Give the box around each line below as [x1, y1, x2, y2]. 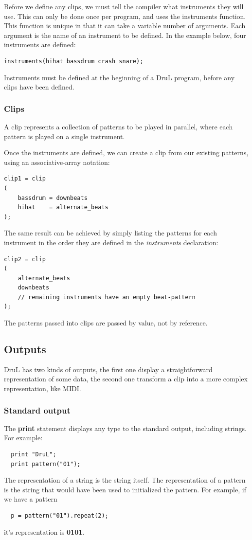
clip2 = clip [4, 255, 46, 263]
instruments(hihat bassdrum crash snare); [4, 57, 144, 65]
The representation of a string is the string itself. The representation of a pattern [4, 475, 246, 485]
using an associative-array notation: [4, 157, 110, 167]
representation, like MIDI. [4, 383, 81, 394]
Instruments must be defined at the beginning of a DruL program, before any [4, 72, 235, 82]
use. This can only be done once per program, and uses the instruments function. [4, 11, 246, 21]
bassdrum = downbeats [18, 194, 88, 201]
